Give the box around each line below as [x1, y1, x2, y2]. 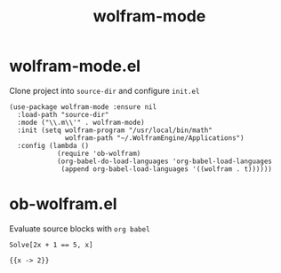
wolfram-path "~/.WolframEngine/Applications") [65, 133, 245, 143]
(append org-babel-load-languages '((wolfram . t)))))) [60, 164, 273, 174]
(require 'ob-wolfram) [56, 149, 141, 158]
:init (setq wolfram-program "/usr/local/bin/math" [17, 126, 213, 135]
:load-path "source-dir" [17, 110, 109, 119]
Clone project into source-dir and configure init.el [9, 85, 200, 96]
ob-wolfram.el [9, 194, 117, 214]
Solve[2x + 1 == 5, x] [9, 240, 93, 249]
